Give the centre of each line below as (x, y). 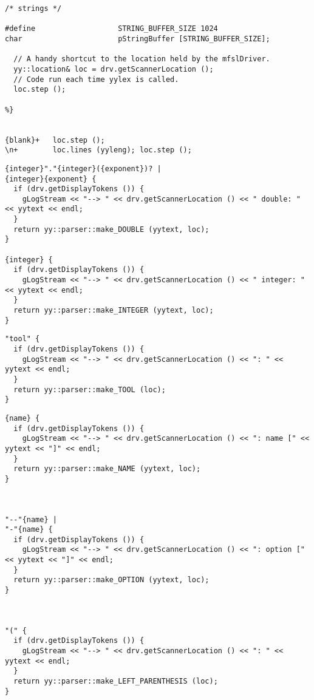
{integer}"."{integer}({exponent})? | (83, 168)
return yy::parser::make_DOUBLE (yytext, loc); (111, 229)
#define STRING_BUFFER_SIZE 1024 (111, 29)
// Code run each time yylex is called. (96, 79)
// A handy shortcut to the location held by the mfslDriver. (142, 59)
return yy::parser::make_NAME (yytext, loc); (107, 469)
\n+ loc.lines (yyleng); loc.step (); (98, 150)
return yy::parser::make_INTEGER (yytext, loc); (114, 311)
